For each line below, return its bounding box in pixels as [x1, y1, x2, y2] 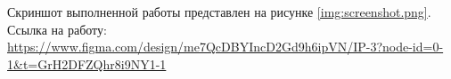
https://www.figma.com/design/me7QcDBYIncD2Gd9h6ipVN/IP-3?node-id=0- [7, 37, 444, 56]
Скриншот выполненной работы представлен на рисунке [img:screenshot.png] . [7, 3, 431, 20]
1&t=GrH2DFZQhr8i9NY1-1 [7, 54, 167, 73]
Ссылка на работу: [7, 20, 107, 38]
